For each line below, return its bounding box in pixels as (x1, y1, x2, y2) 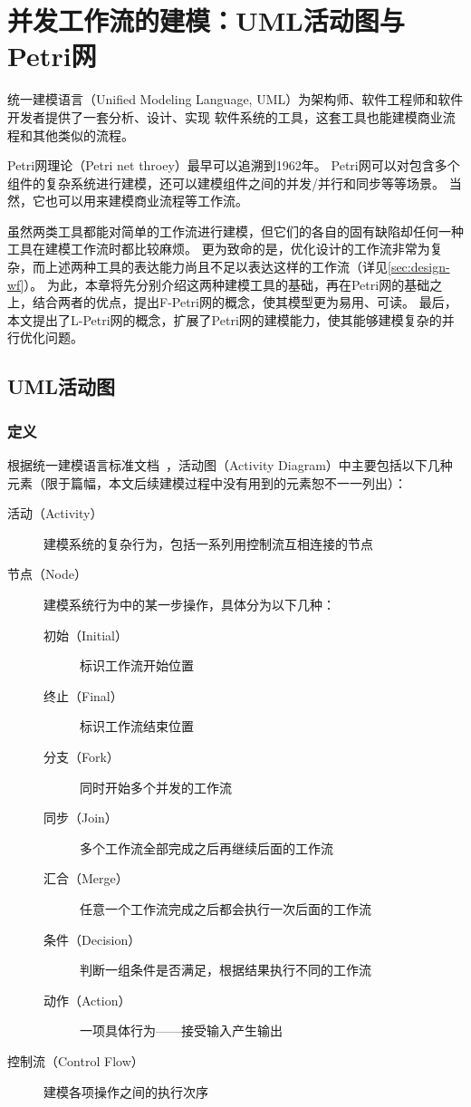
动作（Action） (43, 990, 131, 1009)
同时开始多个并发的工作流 (80, 777, 232, 796)
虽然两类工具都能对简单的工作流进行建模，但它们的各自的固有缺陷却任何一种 (7, 221, 464, 240)
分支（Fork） (43, 746, 120, 765)
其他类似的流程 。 (32, 125, 134, 144)
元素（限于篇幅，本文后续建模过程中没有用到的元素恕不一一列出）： (7, 473, 407, 492)
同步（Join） (43, 808, 118, 827)
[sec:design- (388, 257, 450, 276)
